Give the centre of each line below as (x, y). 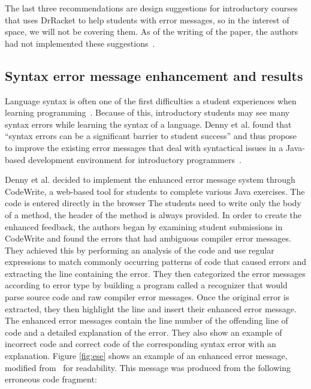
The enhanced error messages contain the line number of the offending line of (147, 320)
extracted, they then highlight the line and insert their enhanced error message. (151, 308)
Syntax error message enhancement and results (154, 75)
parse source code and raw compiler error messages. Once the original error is (147, 297)
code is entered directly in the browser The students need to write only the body (153, 203)
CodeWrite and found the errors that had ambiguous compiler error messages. (148, 238)
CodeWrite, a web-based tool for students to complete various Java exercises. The (155, 191)
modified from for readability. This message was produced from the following (148, 367)
